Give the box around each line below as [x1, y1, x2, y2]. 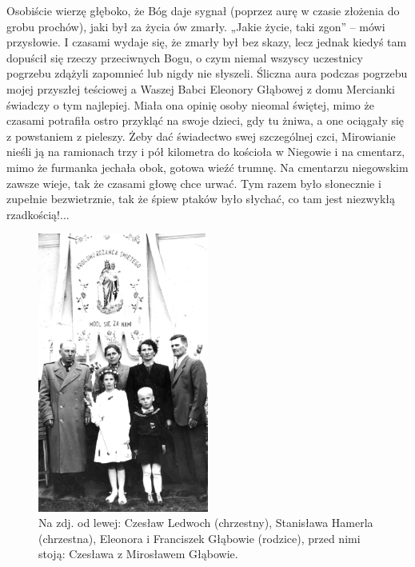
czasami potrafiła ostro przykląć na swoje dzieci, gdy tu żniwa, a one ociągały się [6, 112, 405, 129]
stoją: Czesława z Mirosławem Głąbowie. [38, 545, 238, 562]
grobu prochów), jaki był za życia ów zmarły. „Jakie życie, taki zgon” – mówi [6, 18, 385, 34]
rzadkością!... [6, 206, 70, 222]
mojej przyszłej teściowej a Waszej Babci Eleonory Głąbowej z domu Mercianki [6, 80, 395, 97]
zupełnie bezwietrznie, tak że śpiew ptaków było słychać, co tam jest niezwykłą [6, 190, 396, 207]
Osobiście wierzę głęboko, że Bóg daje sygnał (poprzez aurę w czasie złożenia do [6, 2, 400, 18]
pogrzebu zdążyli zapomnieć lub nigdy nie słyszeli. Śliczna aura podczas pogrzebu [6, 65, 408, 82]
